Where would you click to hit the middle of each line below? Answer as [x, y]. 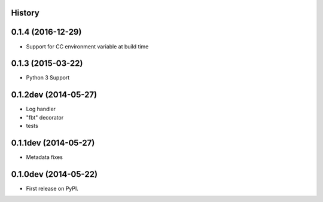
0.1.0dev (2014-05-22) [54, 174]
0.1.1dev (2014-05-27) [53, 143]
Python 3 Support [48, 78]
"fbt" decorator [45, 117]
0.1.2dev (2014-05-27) [54, 95]
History [25, 13]
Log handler [41, 109]
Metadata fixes [44, 157]
